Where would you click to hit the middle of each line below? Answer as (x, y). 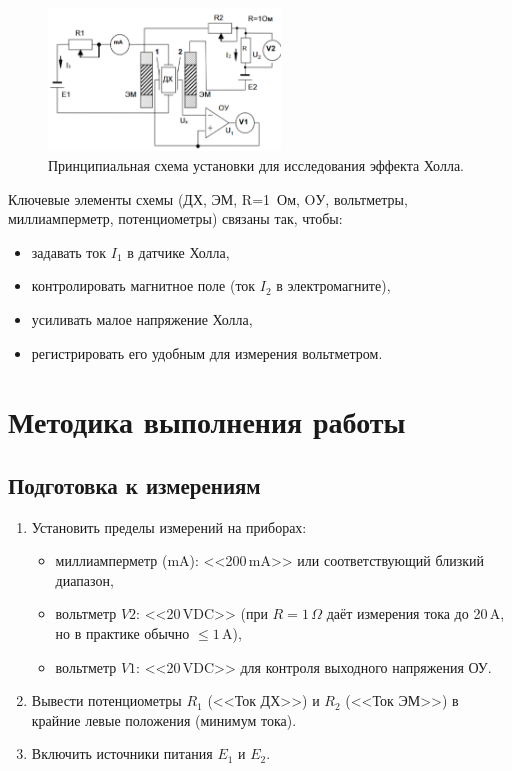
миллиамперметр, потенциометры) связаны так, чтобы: (175, 218)
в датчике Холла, (178, 251)
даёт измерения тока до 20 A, (415, 613)
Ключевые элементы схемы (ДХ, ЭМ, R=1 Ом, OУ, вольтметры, (208, 198)
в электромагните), (333, 285)
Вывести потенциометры (106, 700)
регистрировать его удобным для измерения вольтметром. (207, 352)
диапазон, (84, 579)
